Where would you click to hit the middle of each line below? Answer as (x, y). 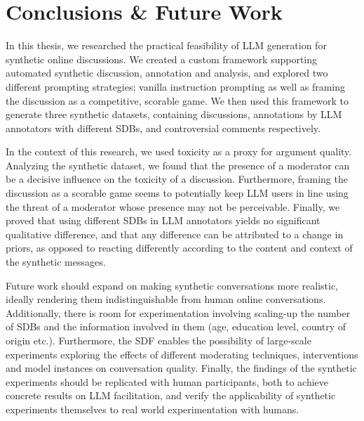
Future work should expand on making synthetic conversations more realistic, (172, 285)
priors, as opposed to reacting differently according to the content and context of (179, 248)
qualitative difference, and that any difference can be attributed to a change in (175, 234)
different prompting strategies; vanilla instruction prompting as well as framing (176, 86)
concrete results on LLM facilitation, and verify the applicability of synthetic (171, 395)
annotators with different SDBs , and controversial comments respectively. (163, 128)
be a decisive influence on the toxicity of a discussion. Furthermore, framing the (177, 179)
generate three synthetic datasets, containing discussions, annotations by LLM (174, 114)
